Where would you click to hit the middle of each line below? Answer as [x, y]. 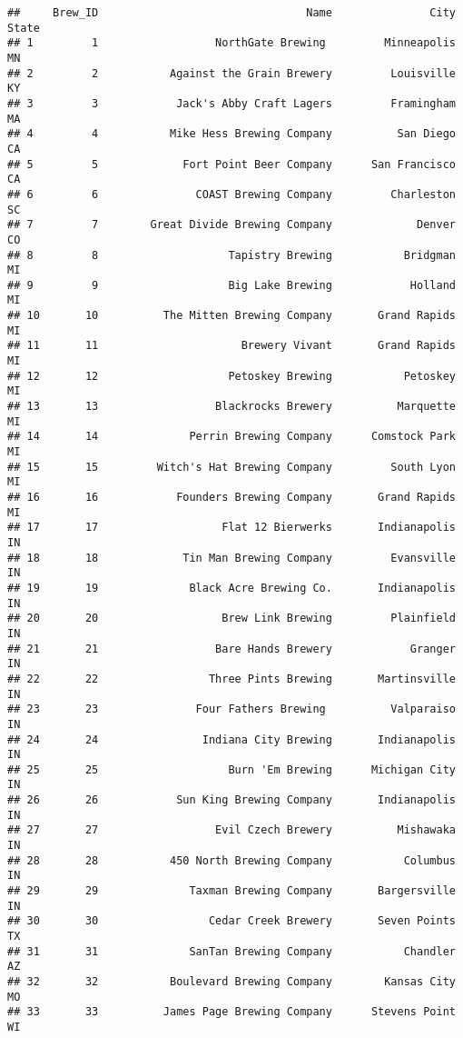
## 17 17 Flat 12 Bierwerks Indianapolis [231, 528]
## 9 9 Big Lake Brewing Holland [231, 285]
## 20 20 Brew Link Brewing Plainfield [231, 619]
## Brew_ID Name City [231, 13]
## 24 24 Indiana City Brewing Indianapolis [231, 739]
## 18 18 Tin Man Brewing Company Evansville [231, 558]
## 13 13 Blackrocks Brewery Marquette [231, 407]
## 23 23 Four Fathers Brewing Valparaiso [231, 709]
